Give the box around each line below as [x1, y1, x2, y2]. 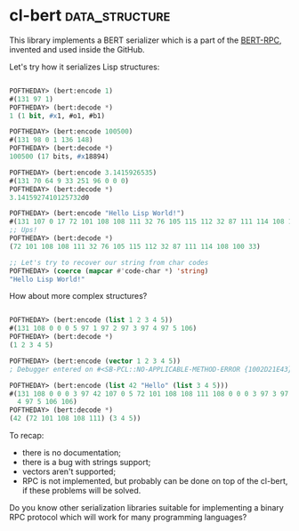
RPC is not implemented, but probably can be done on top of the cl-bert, [21, 476, 288, 487]
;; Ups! [9, 226, 38, 235]
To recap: [9, 430, 44, 441]
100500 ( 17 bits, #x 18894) [9, 152, 109, 161]
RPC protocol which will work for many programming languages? [9, 512, 247, 523]
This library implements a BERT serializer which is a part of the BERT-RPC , [9, 35, 282, 45]
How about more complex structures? [9, 291, 148, 302]
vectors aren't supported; [21, 466, 117, 477]
